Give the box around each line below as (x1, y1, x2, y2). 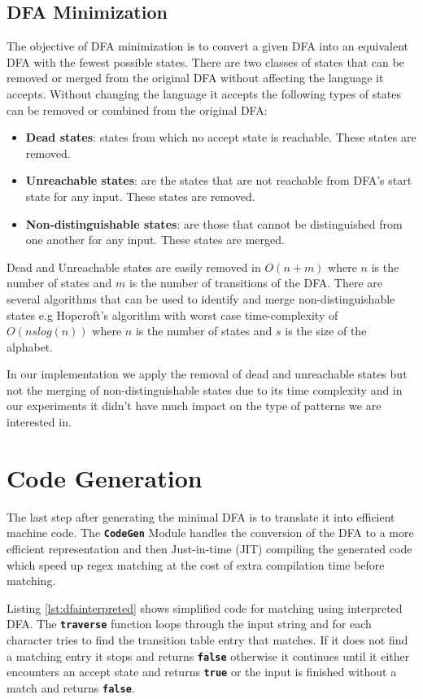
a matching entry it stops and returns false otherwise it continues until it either (7, 647, 410, 664)
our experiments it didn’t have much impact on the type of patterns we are (7, 397, 382, 414)
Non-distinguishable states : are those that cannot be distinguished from (25, 215, 403, 232)
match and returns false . (7, 679, 135, 696)
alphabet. (7, 338, 54, 355)
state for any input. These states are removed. (25, 187, 255, 204)
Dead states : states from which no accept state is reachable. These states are (25, 129, 416, 146)
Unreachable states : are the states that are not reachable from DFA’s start (25, 172, 412, 189)
